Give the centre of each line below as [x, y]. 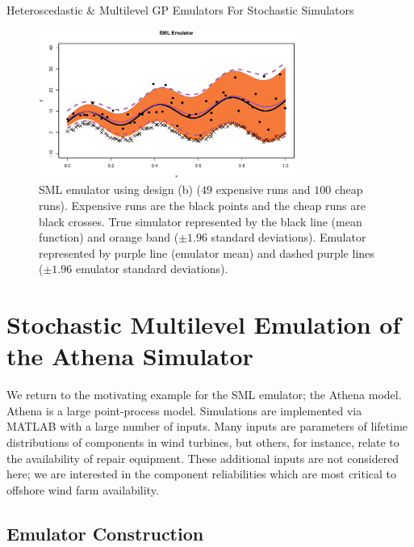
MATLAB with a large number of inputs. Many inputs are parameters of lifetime [207, 426]
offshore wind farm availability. [83, 489]
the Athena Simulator [130, 356]
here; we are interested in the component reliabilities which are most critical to [202, 474]
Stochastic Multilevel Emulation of [204, 324]
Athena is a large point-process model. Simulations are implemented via [184, 410]
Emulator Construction [105, 533]
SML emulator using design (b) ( [120, 189]
